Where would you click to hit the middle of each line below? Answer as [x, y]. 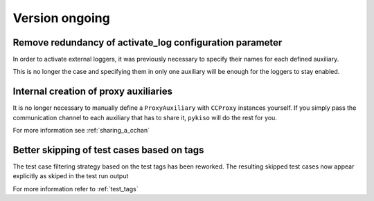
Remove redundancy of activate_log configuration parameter [148, 42]
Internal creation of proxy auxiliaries [93, 92]
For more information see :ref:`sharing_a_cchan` [81, 131]
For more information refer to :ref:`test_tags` [75, 189]
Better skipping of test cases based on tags [108, 150]
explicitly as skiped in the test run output [71, 176]
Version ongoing [61, 18]
